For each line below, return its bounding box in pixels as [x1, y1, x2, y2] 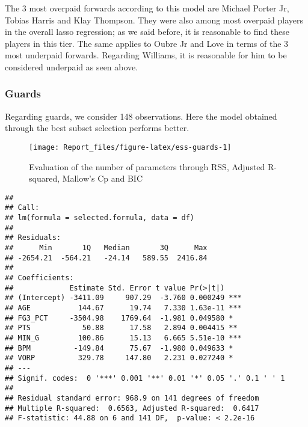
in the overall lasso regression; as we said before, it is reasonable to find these [5, 25, 289, 38]
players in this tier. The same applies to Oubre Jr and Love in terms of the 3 [5, 37, 289, 49]
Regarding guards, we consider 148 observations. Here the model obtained [5, 109, 277, 122]
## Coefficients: [5, 274, 74, 283]
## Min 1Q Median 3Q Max [5, 244, 208, 253]
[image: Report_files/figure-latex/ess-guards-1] [29, 143, 232, 152]
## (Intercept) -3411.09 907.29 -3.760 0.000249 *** [5, 293, 242, 303]
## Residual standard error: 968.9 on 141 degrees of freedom [5, 393, 259, 402]
